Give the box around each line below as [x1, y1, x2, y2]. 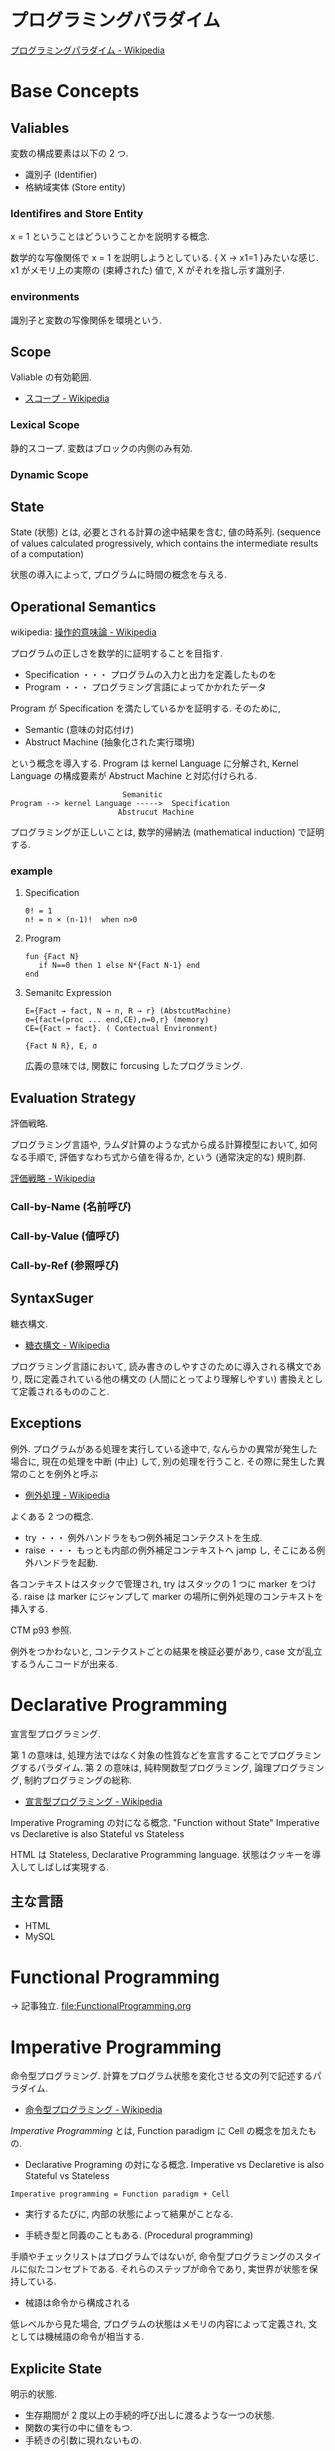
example [10, 864, 53, 878]
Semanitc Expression [24, 987, 112, 999]
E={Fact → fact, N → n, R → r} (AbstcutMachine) [24, 1006, 232, 1016]
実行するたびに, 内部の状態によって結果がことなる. [24, 2208, 234, 2220]
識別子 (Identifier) [24, 168, 98, 180]
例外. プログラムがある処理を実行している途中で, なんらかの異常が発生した [10, 1442, 318, 1455]
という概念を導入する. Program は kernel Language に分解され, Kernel [10, 757, 299, 770]
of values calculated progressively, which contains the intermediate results [10, 537, 319, 550]
